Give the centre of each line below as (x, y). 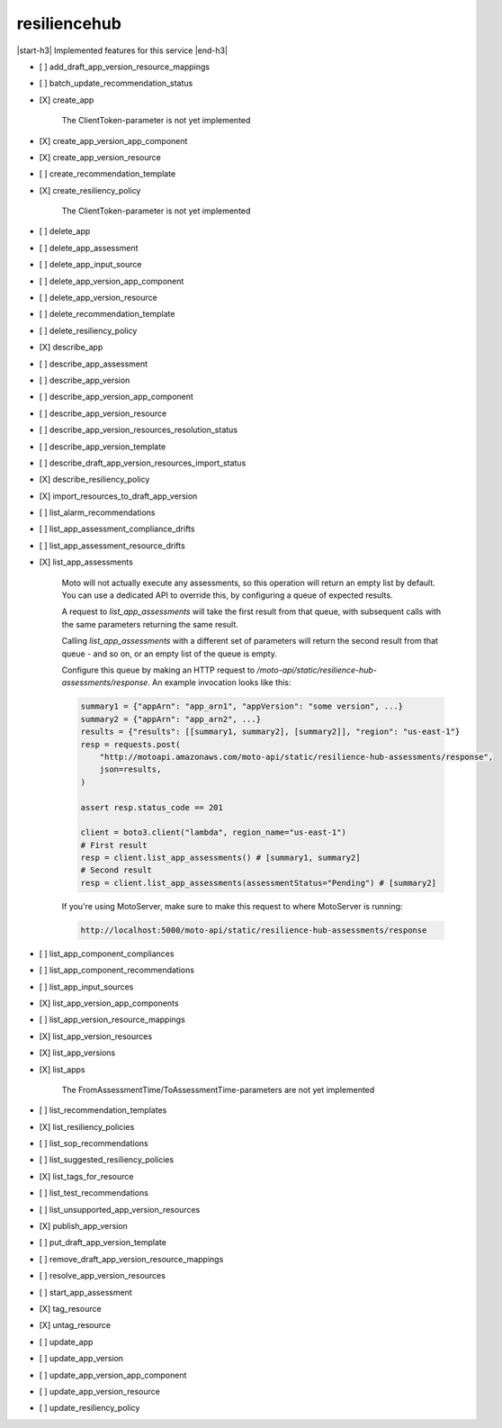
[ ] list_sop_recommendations (94, 1143)
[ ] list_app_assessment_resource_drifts (112, 546)
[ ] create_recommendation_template (108, 174)
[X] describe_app (71, 348)
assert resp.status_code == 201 (152, 807)
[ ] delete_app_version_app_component (112, 281)
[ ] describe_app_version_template (103, 447)
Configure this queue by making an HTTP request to (158, 670)
